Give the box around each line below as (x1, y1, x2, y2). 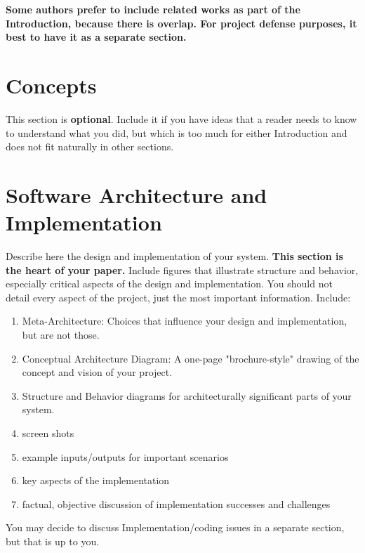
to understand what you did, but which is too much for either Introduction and (6, 125, 347, 140)
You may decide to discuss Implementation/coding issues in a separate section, (6, 520, 345, 535)
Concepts (6, 70, 97, 99)
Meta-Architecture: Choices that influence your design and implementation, (22, 313, 347, 328)
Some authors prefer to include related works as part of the (6, 2, 300, 16)
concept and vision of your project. (22, 365, 173, 379)
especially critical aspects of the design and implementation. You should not (6, 276, 333, 291)
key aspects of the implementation (22, 473, 170, 488)
